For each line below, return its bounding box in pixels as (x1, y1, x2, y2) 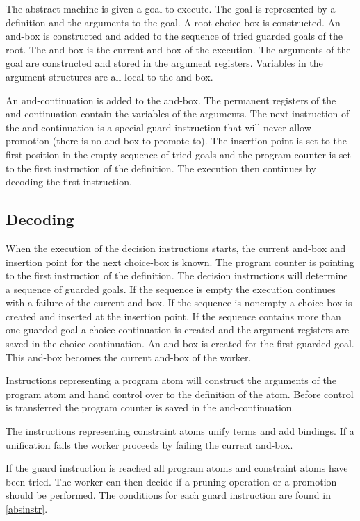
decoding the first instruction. (6, 174, 132, 189)
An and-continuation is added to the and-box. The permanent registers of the (6, 92, 336, 107)
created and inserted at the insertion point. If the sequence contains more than (6, 308, 341, 323)
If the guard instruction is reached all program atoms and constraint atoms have (6, 461, 348, 475)
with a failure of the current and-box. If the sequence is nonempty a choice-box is (6, 295, 352, 310)
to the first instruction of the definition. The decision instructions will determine (6, 268, 348, 283)
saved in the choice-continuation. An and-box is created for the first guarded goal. (6, 336, 354, 351)
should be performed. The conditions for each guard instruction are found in (6, 488, 331, 502)
